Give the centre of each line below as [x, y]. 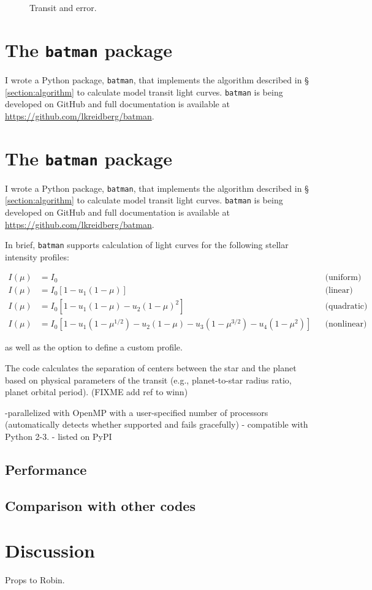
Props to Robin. [35, 580]
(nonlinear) [346, 324]
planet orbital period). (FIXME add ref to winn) [97, 392]
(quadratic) [346, 307]
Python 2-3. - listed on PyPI [59, 437]
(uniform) [343, 278]
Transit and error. [63, 7]
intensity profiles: [37, 256]
